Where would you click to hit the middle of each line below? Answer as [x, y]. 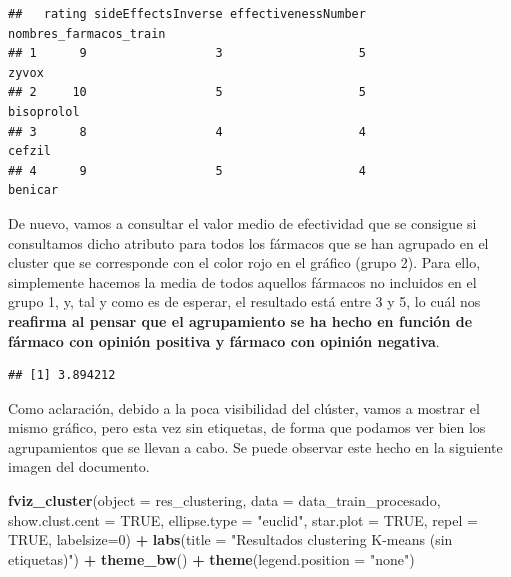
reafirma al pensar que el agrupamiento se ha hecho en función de [240, 320]
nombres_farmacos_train [87, 33]
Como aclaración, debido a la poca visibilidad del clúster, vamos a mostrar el [244, 407]
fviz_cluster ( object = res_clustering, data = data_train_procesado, [224, 500]
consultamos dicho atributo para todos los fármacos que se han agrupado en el [248, 242]
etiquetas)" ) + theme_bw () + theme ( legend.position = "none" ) [211, 558]
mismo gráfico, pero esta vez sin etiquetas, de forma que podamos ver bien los [247, 427]
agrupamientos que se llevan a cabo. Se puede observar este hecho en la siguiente [255, 446]
